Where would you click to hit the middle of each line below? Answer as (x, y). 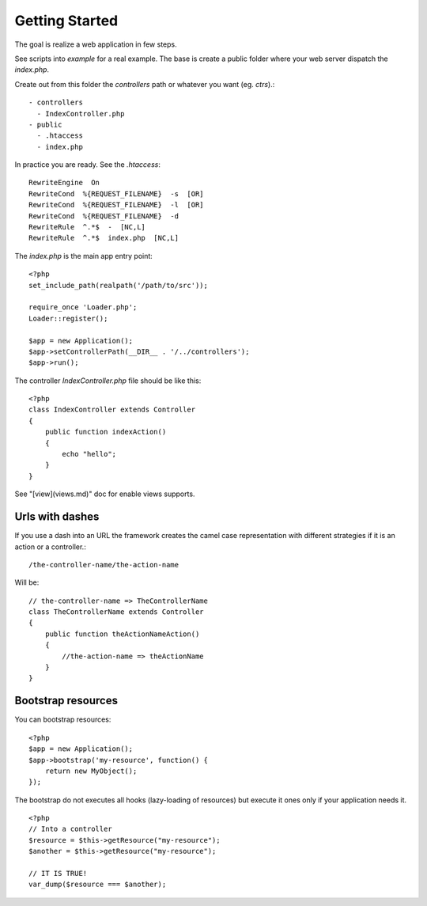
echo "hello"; (89, 454)
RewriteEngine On (64, 183)
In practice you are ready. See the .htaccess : (88, 165)
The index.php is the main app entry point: (84, 256)
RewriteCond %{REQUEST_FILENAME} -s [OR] (117, 193)
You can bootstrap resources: (63, 719)
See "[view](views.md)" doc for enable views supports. (105, 494)
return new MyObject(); (91, 771)
